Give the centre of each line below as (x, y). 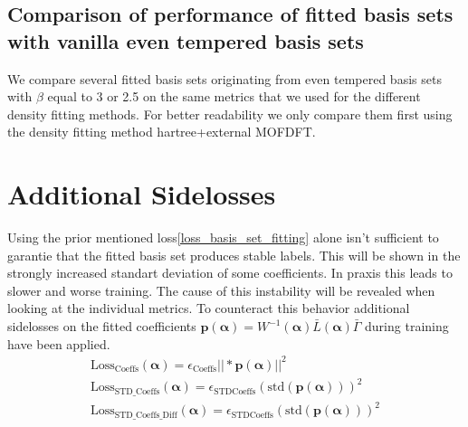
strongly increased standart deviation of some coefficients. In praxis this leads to (230, 273)
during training (407, 326)
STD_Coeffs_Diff (146, 415)
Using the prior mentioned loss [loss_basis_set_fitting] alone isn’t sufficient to (223, 237)
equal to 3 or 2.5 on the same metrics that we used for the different (234, 96)
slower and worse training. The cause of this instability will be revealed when (221, 290)
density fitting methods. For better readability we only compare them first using (230, 114)
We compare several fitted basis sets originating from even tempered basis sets (224, 78)
